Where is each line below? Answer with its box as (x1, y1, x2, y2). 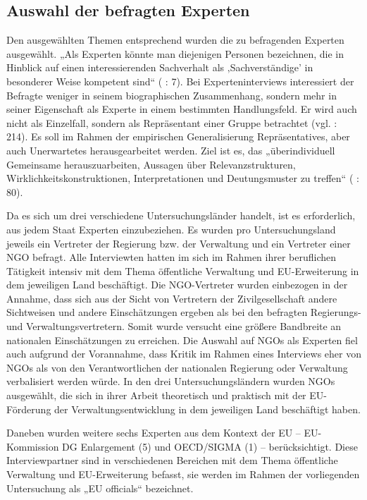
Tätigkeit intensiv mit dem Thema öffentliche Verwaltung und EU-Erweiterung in (6, 263, 359, 278)
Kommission (6, 439, 59, 453)
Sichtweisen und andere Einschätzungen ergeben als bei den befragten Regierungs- (6, 305, 361, 319)
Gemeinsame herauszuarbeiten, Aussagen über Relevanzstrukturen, (6, 157, 296, 171)
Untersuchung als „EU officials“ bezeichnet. (6, 480, 194, 495)
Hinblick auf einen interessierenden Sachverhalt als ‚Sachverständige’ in (6, 60, 313, 75)
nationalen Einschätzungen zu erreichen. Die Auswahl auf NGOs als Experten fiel (6, 332, 358, 347)
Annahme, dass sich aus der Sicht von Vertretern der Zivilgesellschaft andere (6, 291, 337, 305)
